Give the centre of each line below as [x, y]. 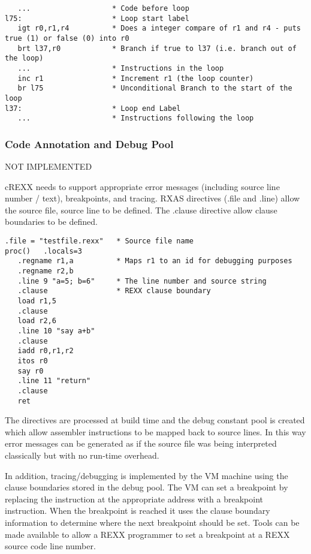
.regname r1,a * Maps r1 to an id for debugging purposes [155, 261]
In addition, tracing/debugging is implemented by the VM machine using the [147, 475]
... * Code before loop [103, 8]
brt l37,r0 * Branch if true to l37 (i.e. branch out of [157, 48]
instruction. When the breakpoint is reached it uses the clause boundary [138, 511]
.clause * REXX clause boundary [114, 291]
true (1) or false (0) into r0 [67, 38]
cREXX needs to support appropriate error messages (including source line [142, 186]
